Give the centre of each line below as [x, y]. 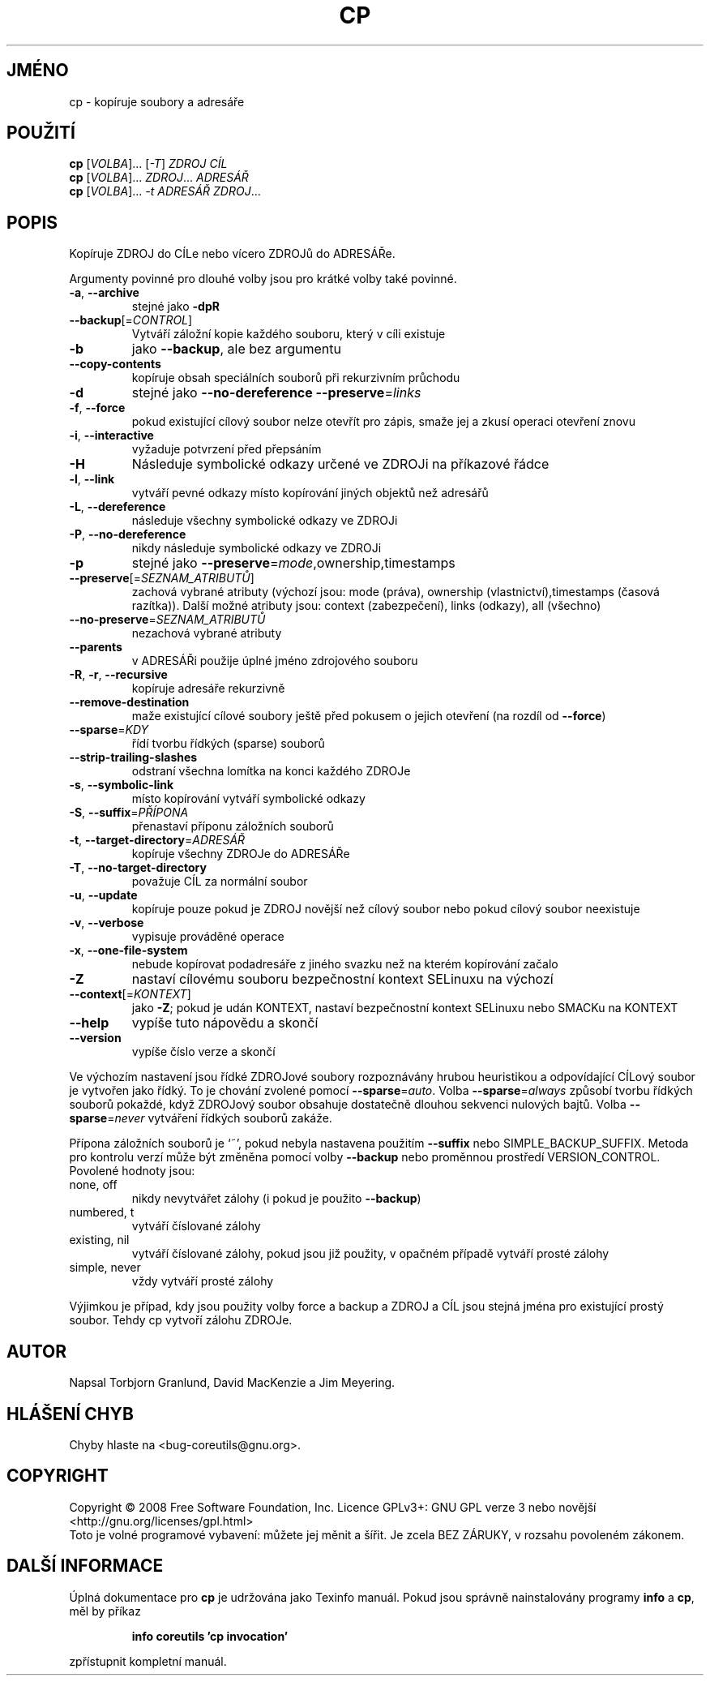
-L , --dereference [118, 507]
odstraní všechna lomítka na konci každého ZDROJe [271, 771]
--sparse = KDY [109, 730]
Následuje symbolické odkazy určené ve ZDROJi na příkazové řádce [340, 464]
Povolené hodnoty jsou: [132, 1171]
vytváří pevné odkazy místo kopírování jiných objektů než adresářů [310, 493]
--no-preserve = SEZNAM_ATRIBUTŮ [167, 620]
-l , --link [92, 479]
